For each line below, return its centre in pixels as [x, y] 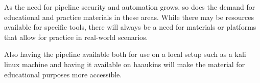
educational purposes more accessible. [63, 74]
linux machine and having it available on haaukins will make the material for [125, 64]
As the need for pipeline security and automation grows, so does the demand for [130, 7]
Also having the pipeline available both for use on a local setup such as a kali [125, 54]
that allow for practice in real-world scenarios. [76, 37]
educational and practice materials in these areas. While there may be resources [129, 17]
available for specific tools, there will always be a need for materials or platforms [130, 27]
